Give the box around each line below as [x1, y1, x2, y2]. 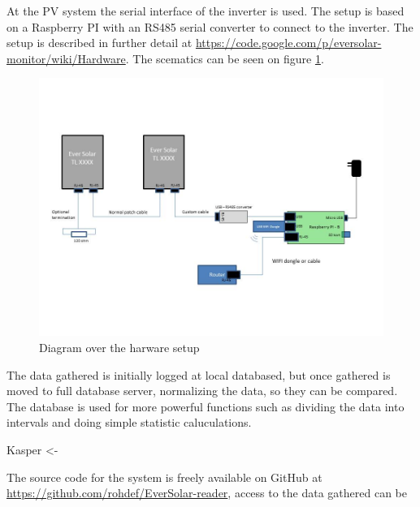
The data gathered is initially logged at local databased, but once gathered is [6, 366, 391, 383]
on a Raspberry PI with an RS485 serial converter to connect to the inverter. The [6, 18, 414, 35]
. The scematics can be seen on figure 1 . [125, 49, 324, 67]
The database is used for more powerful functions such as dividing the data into [6, 397, 405, 415]
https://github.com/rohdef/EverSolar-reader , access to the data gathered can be [6, 484, 408, 501]
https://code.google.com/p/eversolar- [195, 34, 382, 51]
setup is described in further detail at [6, 34, 193, 51]
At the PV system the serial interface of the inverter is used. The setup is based [6, 2, 405, 19]
